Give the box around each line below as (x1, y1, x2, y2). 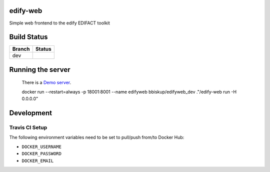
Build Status (9, 33, 48, 41)
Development (9, 109, 52, 117)
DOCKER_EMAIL (21, 158, 54, 164)
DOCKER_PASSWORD (21, 151, 62, 157)
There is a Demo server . (21, 80, 71, 86)
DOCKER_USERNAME (21, 144, 62, 150)
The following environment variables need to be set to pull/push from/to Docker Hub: (9, 135, 184, 141)
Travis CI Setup (9, 124, 47, 131)
